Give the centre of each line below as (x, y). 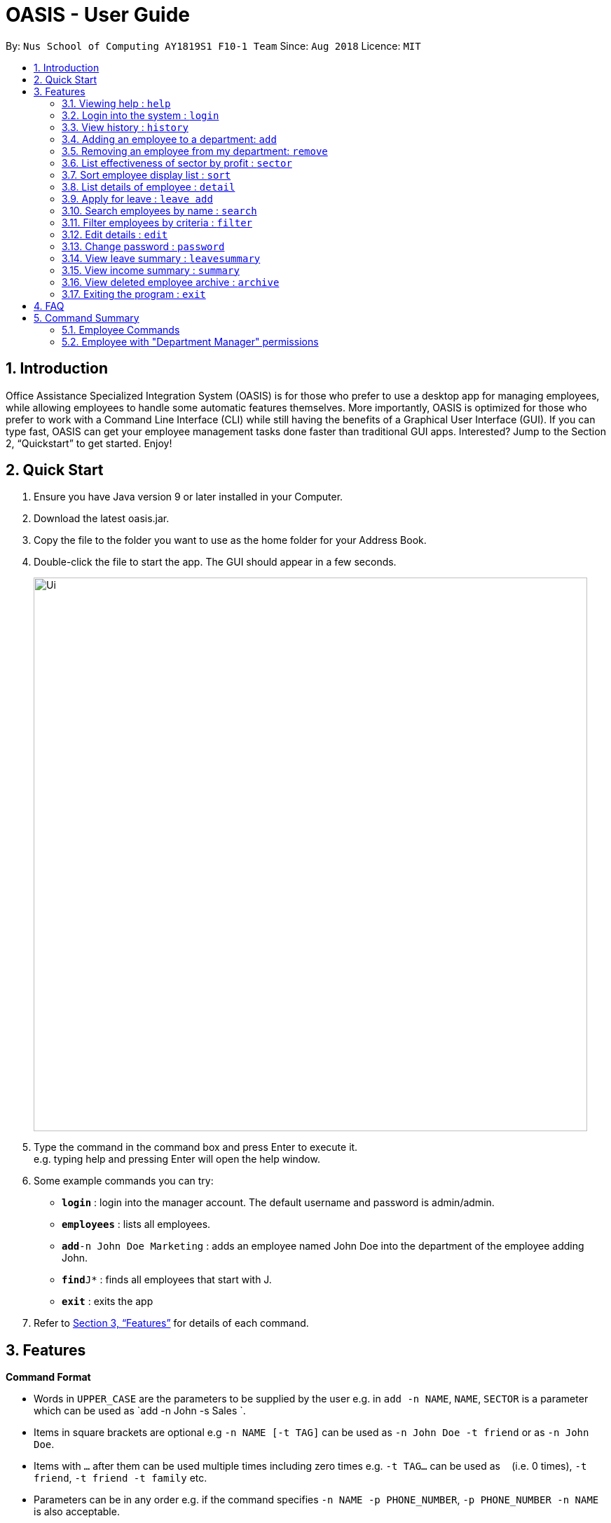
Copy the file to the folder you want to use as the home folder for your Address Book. (230, 540)
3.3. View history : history (125, 127)
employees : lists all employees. (136, 1224)
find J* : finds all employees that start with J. (167, 1280)
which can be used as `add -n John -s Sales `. (140, 1411)
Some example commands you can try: (124, 1181)
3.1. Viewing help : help (116, 103)
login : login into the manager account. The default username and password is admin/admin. (278, 1203)
